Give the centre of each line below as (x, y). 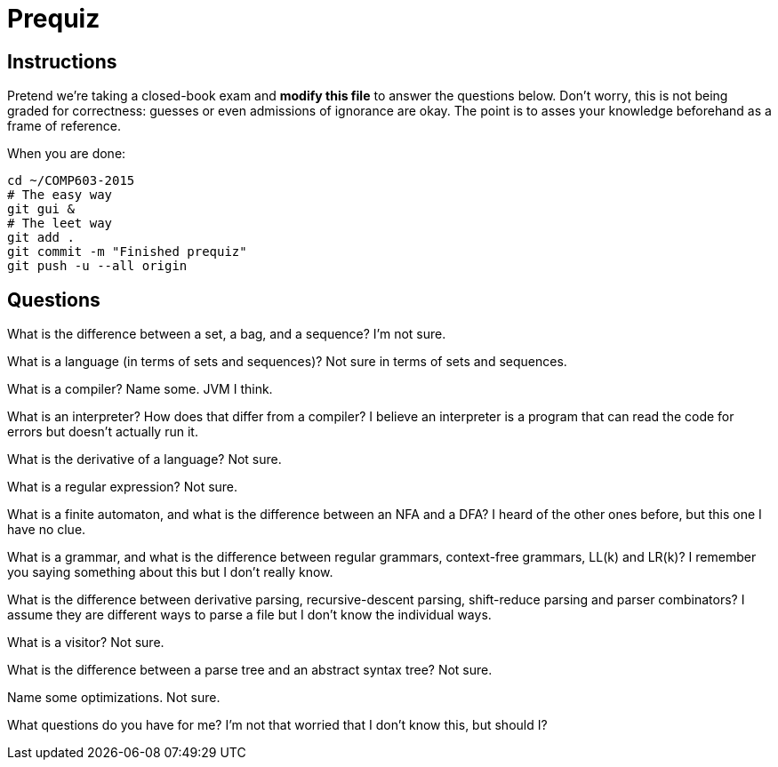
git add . (41, 238)
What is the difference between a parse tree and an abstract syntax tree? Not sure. (250, 670)
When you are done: (67, 154)
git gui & (41, 209)
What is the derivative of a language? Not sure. (144, 459)
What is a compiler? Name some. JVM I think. (140, 389)
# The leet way (60, 224)
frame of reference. (64, 126)
